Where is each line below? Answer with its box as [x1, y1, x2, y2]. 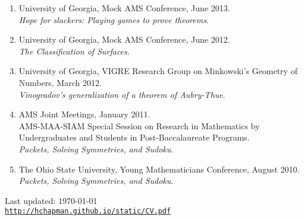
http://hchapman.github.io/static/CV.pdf [5, 207, 171, 216]
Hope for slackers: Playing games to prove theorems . [18, 13, 209, 25]
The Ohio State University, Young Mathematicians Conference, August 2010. [18, 162, 300, 175]
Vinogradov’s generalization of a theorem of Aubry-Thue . [18, 88, 225, 100]
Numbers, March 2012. [18, 76, 102, 88]
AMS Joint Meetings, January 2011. [18, 108, 151, 120]
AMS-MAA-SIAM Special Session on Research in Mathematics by [18, 119, 260, 132]
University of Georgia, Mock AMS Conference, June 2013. [18, 2, 230, 14]
